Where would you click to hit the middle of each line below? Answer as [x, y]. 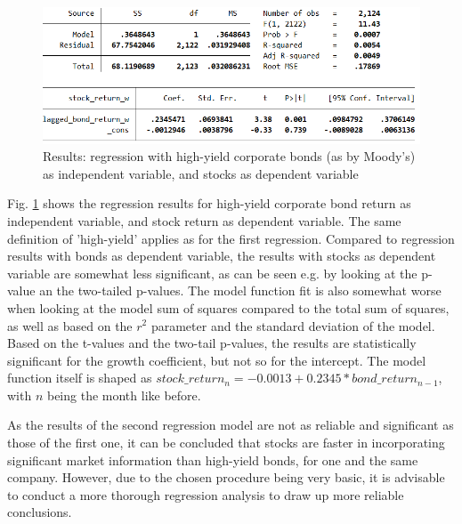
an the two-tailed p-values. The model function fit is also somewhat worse [240, 290]
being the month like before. [124, 395]
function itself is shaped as [80, 378]
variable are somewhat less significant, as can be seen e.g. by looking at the [212, 273]
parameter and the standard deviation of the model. [293, 325]
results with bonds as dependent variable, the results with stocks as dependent [222, 256]
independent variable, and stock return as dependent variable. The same [204, 220]
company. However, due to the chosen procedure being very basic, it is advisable [226, 477]
